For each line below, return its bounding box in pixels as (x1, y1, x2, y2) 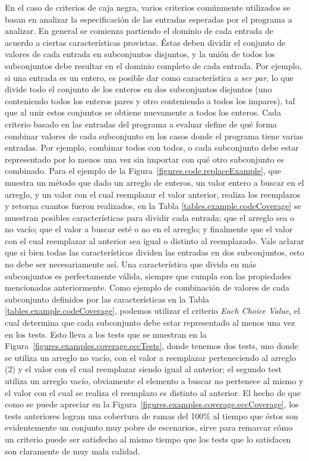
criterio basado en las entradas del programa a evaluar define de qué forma (5, 117, 277, 130)
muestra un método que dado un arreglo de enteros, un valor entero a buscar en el (5, 176, 304, 188)
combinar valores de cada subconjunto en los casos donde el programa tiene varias (5, 129, 304, 142)
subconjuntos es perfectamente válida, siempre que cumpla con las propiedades (5, 269, 292, 282)
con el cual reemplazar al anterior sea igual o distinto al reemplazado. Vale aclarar (5, 234, 304, 247)
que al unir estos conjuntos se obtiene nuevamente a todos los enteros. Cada (5, 106, 281, 119)
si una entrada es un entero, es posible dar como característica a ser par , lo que (5, 71, 294, 83)
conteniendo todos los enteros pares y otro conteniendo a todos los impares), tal (5, 94, 295, 107)
